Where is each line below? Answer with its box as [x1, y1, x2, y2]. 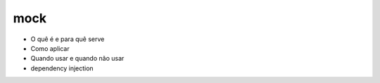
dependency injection [30, 63, 94, 73]
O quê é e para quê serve [30, 35, 105, 43]
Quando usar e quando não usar [30, 54, 125, 63]
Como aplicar [30, 44, 70, 52]
